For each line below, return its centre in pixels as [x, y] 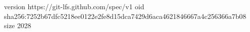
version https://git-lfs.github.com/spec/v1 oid [74, 6]
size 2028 [18, 25]
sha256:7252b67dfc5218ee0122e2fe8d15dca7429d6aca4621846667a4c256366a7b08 [125, 16]
